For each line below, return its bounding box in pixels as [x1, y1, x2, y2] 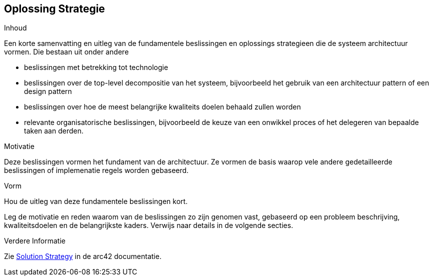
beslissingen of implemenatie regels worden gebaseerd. [4, 166, 189, 175]
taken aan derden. [24, 126, 83, 135]
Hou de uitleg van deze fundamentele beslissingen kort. [4, 197, 188, 206]
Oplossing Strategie [4, 2, 105, 15]
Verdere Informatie [4, 236, 65, 245]
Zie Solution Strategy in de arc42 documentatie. [4, 252, 161, 261]
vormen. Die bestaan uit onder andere [4, 47, 129, 56]
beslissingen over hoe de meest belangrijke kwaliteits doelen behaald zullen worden [24, 102, 301, 111]
